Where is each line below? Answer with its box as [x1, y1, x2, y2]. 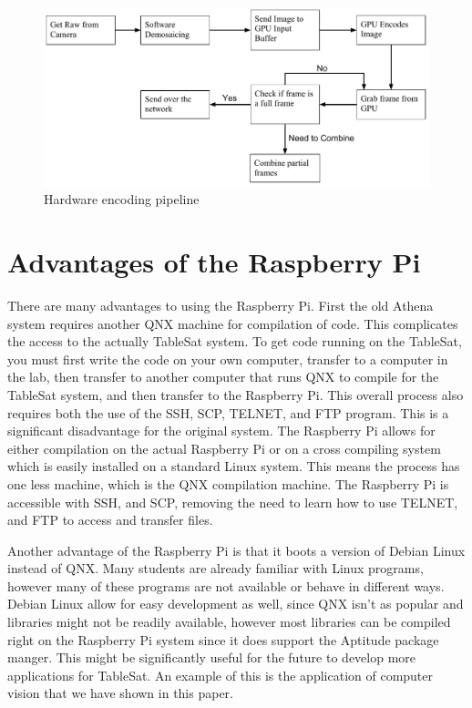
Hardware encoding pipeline [44, 190, 200, 209]
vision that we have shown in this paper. [7, 683, 233, 703]
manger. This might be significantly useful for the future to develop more [7, 648, 416, 667]
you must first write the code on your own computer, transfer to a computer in [7, 349, 448, 368]
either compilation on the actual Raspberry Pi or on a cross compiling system [7, 438, 441, 457]
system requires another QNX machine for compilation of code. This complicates [7, 313, 458, 333]
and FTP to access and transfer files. [7, 510, 213, 529]
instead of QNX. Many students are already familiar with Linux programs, [7, 559, 424, 578]
